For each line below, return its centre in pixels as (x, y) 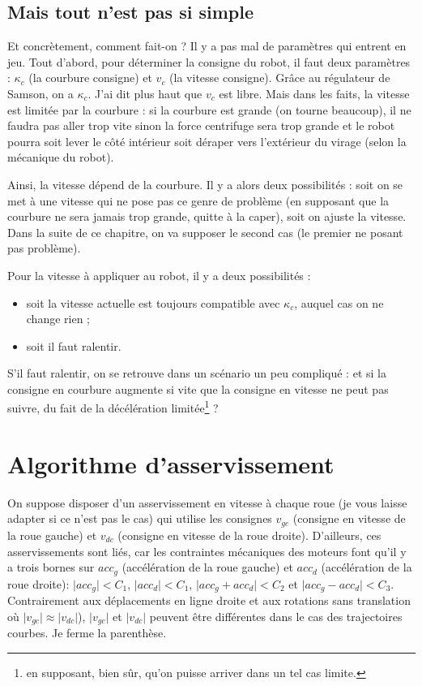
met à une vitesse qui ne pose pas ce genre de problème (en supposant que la (198, 200)
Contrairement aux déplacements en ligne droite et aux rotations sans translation (209, 600)
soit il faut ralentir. (74, 345)
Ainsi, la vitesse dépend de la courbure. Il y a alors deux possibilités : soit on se (205, 184)
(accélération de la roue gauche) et (207, 567)
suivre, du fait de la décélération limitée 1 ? (113, 407)
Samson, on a (40, 93)
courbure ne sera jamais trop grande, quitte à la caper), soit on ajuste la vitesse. (207, 216)
